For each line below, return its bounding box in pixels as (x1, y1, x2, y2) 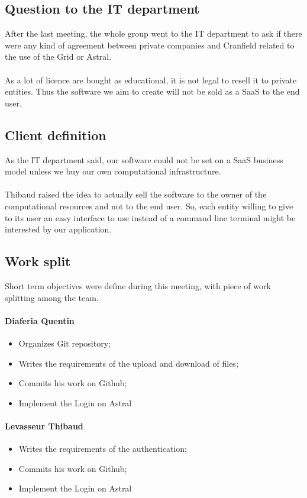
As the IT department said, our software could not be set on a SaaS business (5, 153, 283, 166)
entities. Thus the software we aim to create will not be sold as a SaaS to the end (5, 85, 300, 98)
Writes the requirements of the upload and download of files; (18, 357, 238, 369)
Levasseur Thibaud (5, 419, 83, 432)
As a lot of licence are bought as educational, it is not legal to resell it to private (5, 73, 297, 86)
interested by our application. (5, 223, 112, 235)
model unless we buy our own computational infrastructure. (5, 165, 221, 177)
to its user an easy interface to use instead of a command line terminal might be (5, 211, 296, 224)
